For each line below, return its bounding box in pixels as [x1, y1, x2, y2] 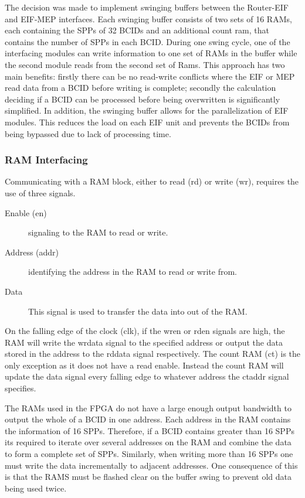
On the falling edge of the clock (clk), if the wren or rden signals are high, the [5, 325, 285, 337]
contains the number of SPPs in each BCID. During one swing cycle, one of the [5, 35, 290, 47]
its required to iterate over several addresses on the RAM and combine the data [5, 436, 292, 448]
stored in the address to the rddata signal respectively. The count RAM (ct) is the [5, 347, 301, 360]
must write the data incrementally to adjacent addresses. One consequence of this [5, 459, 298, 471]
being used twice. [5, 482, 67, 494]
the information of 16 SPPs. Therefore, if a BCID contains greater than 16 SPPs [5, 424, 294, 436]
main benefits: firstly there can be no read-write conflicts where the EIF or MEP [5, 70, 295, 82]
